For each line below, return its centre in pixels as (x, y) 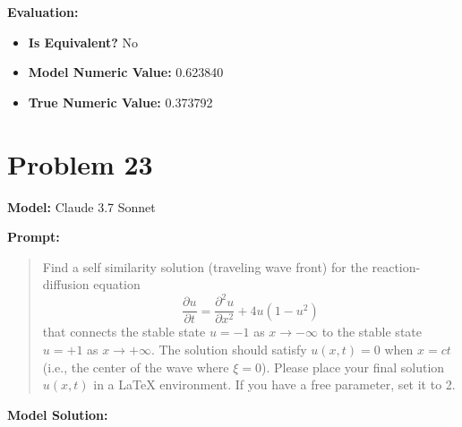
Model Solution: (58, 414)
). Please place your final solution (353, 367)
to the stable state (372, 332)
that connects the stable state (124, 332)
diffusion (66, 284)
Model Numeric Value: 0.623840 (126, 72)
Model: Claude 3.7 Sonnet (81, 206)
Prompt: (34, 237)
